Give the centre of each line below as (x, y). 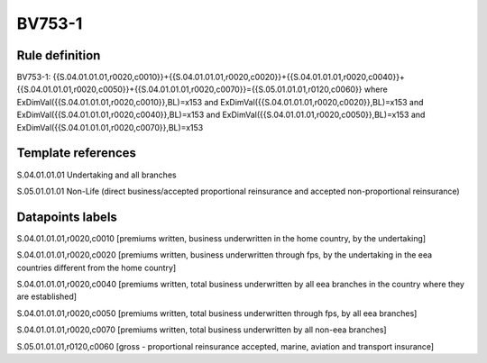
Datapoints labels (67, 217)
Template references (77, 153)
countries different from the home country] (96, 268)
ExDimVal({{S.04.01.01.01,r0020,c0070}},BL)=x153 (110, 127)
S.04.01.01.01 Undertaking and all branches (96, 175)
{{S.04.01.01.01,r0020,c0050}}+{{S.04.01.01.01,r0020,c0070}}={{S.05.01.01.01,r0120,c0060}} (189, 89)
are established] (46, 296)
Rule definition (59, 55)
